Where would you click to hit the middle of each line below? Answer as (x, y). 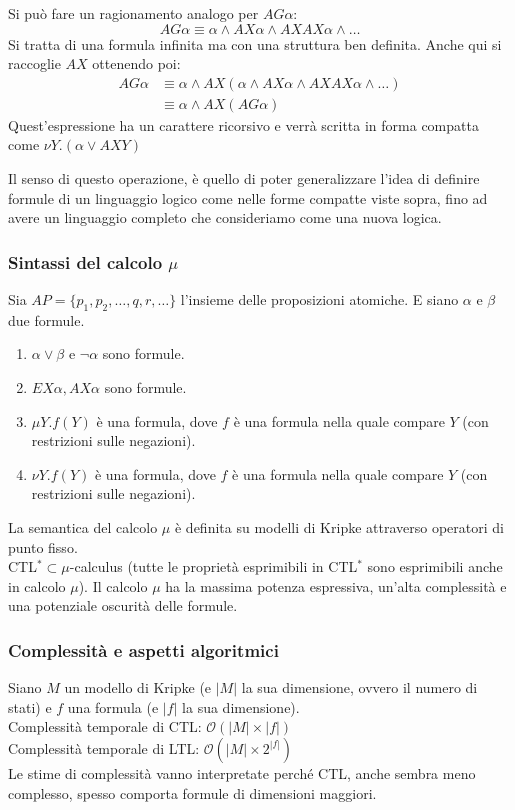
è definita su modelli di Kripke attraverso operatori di (339, 526)
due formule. (46, 319)
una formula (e (113, 706)
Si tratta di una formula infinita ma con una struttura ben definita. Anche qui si (255, 43)
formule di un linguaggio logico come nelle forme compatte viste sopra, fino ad (248, 197)
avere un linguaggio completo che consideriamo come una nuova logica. (225, 217)
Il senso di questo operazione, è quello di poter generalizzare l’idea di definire (244, 178)
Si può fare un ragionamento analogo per (133, 13)
